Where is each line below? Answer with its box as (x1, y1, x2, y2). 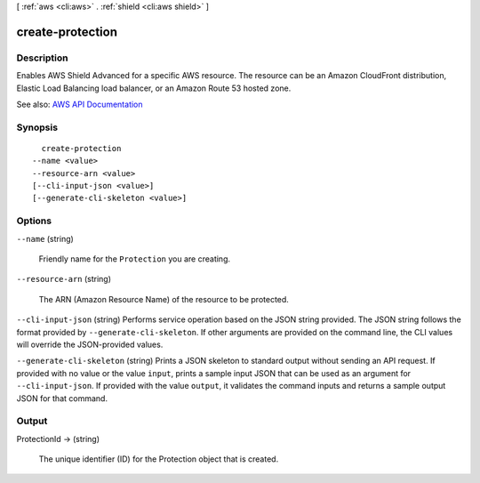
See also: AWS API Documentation (16, 99, 143, 109)
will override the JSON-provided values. (16, 339, 164, 350)
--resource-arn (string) (16, 274, 111, 285)
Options (16, 214, 52, 227)
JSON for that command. (16, 392, 108, 404)
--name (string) (16, 233, 75, 244)
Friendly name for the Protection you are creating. (38, 254, 231, 264)
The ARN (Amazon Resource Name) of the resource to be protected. (38, 294, 289, 304)
